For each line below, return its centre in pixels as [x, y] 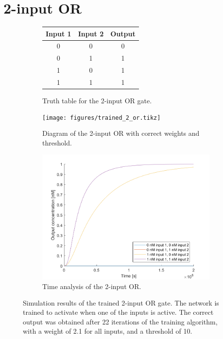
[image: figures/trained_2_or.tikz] [102, 118]
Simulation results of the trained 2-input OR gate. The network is [121, 302]
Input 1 [59, 33]
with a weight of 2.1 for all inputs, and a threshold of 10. [108, 331]
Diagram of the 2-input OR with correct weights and [121, 133]
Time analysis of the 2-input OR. [92, 286]
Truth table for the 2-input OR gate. [97, 101]
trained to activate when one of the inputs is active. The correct [118, 312]
